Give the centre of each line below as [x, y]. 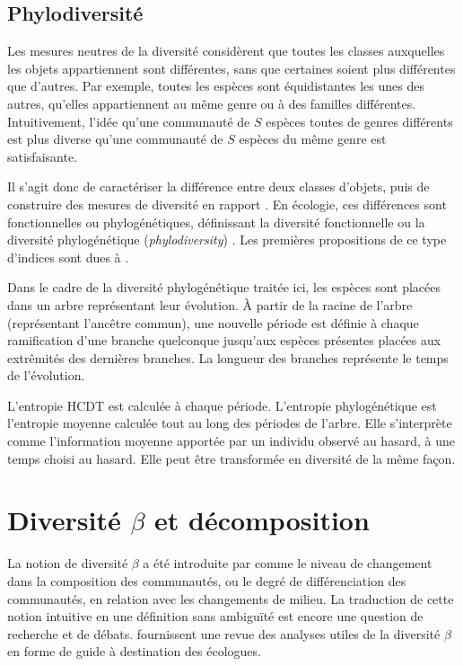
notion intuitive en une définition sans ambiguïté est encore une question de [215, 616]
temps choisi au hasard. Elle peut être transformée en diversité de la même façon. [231, 458]
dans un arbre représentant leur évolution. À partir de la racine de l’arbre [210, 304]
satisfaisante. [43, 156]
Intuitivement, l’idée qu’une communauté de [129, 121]
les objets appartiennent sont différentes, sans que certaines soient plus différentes [231, 68]
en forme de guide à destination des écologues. [134, 651]
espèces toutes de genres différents [359, 121]
